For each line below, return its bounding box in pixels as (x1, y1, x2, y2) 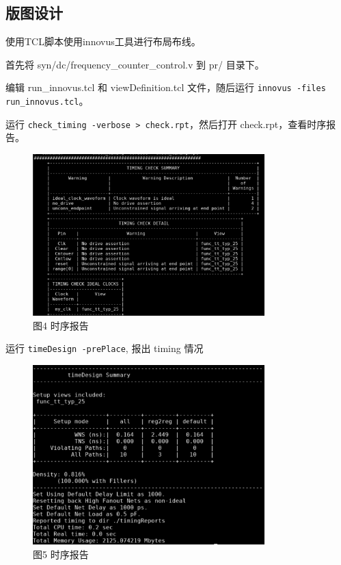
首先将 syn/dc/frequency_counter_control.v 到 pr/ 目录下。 (5, 57, 264, 71)
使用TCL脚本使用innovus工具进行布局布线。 (5, 34, 201, 49)
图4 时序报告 (33, 318, 89, 332)
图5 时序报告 (33, 547, 89, 561)
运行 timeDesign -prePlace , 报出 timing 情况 (5, 341, 204, 355)
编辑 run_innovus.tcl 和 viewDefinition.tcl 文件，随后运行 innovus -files (5, 80, 326, 95)
